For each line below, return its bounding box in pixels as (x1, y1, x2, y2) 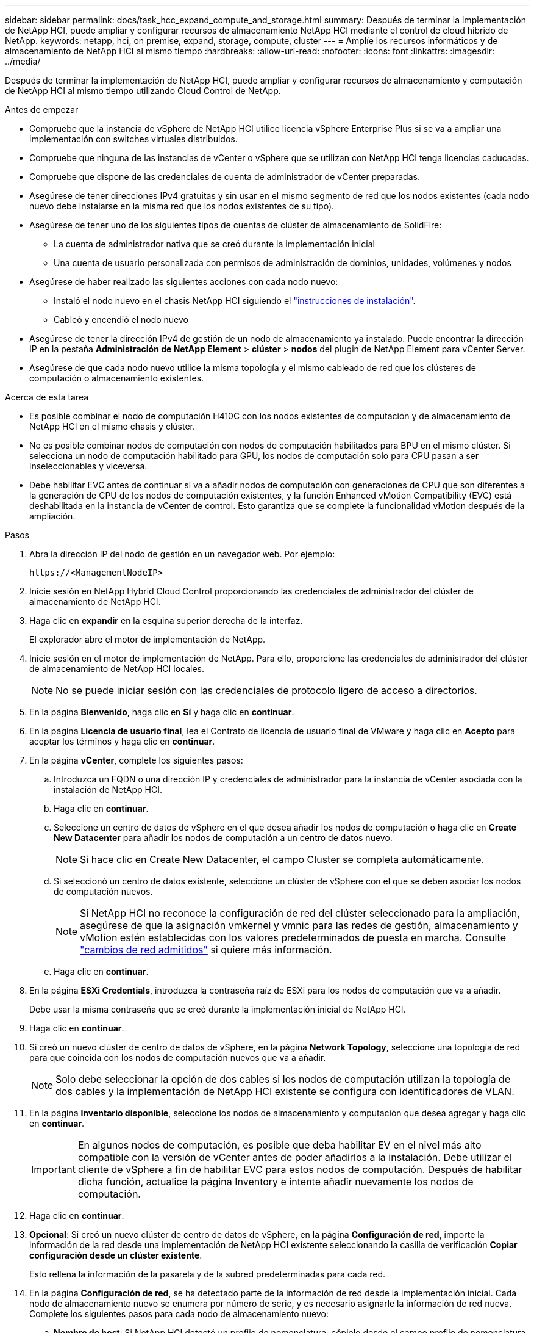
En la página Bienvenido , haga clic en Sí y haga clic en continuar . (29, 707, 294, 717)
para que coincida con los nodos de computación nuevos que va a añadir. (29, 1052, 326, 1063)
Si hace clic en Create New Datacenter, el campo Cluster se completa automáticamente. (80, 853, 485, 865)
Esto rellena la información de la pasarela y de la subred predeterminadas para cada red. (29, 1269, 386, 1279)
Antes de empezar (5, 104, 79, 115)
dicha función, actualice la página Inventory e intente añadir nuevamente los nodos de (77, 1176, 474, 1188)
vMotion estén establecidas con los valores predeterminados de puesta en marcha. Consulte (80, 931, 506, 944)
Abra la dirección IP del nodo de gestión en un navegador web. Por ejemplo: (29, 549, 335, 559)
